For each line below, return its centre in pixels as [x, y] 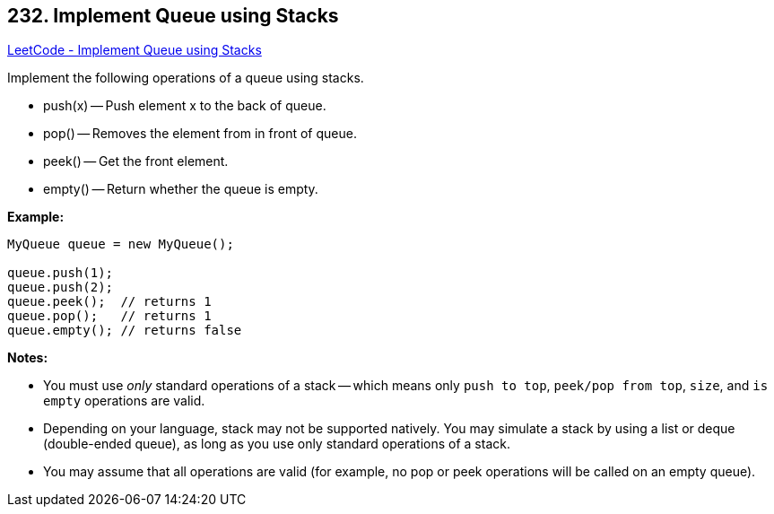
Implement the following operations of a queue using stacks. [186, 78]
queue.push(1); [61, 273]
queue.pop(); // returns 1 [109, 316]
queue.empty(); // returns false [125, 331]
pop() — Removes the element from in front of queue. [200, 134]
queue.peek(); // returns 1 [109, 302]
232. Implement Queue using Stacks [173, 16]
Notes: [28, 358]
